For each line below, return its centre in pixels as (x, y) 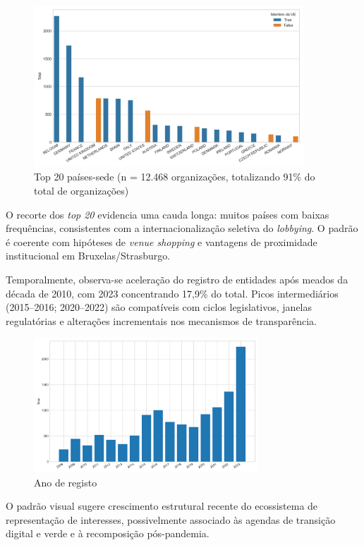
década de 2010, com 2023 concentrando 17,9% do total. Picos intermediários (172, 293)
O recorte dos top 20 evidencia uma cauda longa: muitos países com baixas (168, 214)
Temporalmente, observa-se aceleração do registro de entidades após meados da (177, 279)
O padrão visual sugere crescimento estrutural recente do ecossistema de (162, 506)
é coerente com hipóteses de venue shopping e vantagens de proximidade (162, 241)
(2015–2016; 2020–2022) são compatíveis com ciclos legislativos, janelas (159, 307)
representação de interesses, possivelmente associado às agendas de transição (171, 519)
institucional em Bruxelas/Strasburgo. (88, 256)
